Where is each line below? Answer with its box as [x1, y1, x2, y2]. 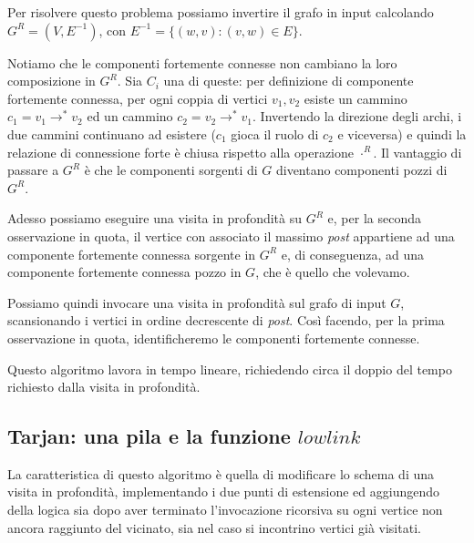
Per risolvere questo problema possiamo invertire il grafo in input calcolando [7, 3, 434, 21]
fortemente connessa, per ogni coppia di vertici [7, 88, 268, 108]
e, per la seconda [327, 209, 421, 228]
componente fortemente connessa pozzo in [7, 262, 242, 282]
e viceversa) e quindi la [337, 124, 467, 143]
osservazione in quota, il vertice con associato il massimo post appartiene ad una [7, 226, 455, 245]
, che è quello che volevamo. [255, 262, 410, 282]
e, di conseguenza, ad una [281, 244, 425, 263]
